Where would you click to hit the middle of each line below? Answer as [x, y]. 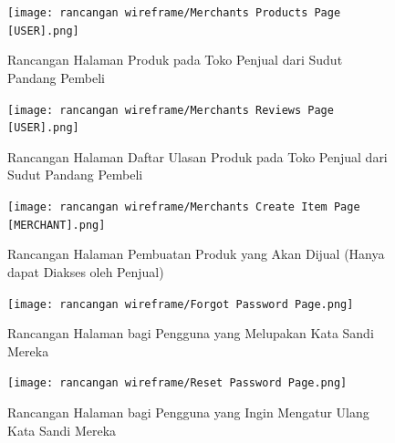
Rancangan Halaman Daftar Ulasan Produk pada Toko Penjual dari [197, 156]
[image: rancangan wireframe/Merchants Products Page [174, 13]
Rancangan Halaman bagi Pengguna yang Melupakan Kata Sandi [191, 333]
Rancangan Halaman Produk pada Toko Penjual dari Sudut [175, 60]
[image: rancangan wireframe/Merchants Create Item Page [184, 207]
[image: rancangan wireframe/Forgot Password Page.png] [181, 304]
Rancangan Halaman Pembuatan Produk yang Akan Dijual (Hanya [196, 254]
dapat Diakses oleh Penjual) [86, 271]
